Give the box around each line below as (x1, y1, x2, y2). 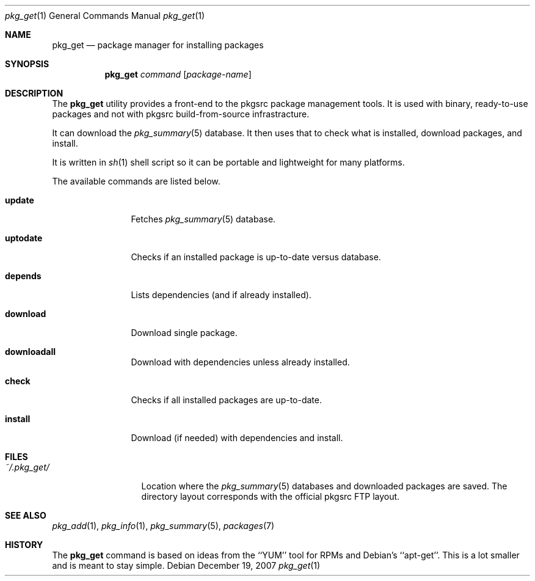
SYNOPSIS (5, 59, 49, 69)
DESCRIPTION (5, 88, 64, 98)
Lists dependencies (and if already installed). (131, 290, 311, 300)
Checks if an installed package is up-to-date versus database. (131, 252, 381, 262)
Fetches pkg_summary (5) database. (131, 214, 276, 224)
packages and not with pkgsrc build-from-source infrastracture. (52, 109, 310, 119)
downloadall (5, 346, 56, 357)
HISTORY (5, 539, 43, 550)
